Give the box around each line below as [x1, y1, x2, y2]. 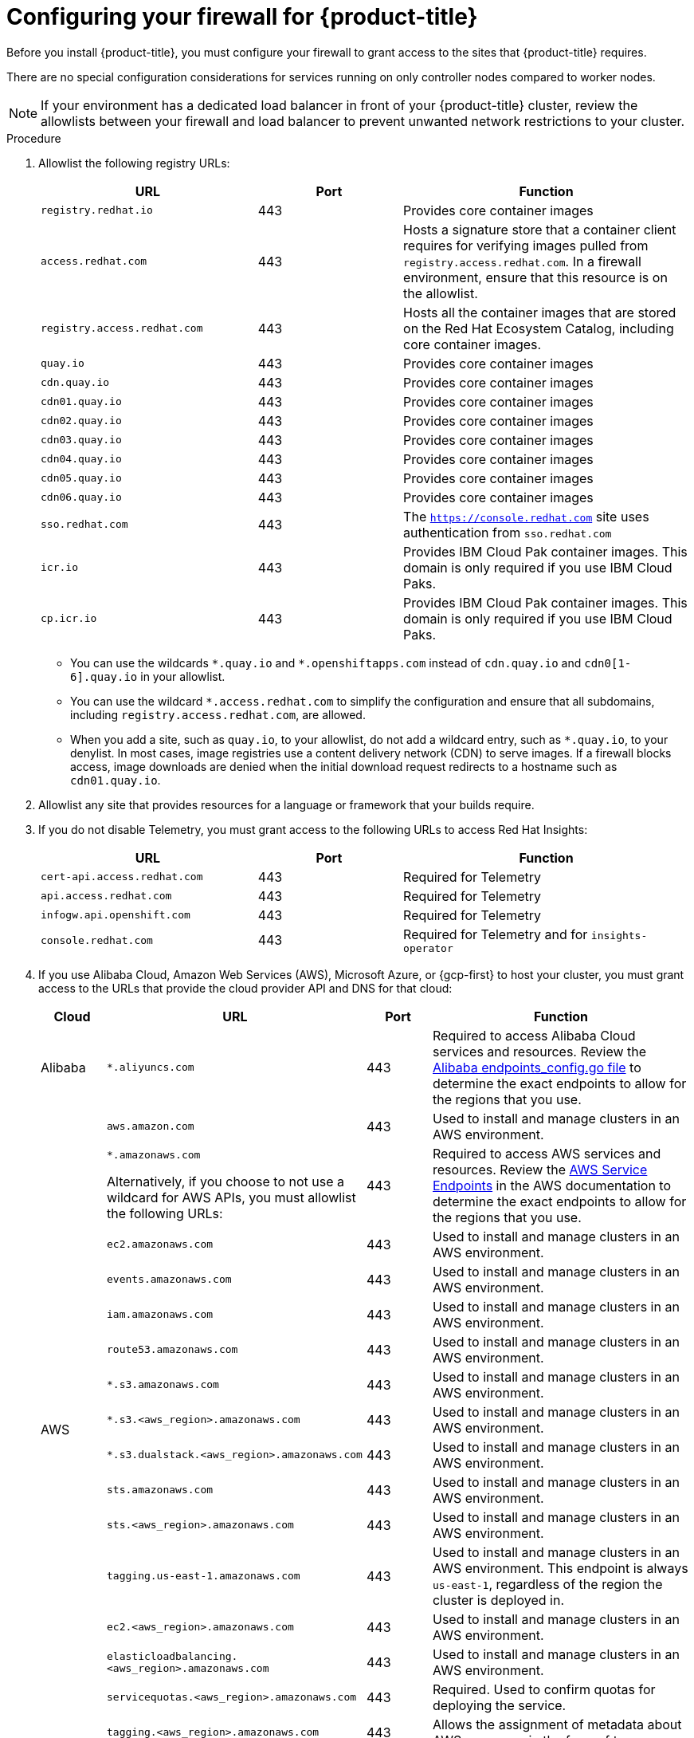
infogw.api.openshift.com [41, 909, 190, 922]
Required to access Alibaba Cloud [433, 1027, 636, 1044]
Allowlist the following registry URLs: [38, 155, 230, 170]
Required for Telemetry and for [403, 926, 588, 942]
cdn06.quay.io [41, 491, 122, 504]
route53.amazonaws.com [107, 1343, 238, 1356]
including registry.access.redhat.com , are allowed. [70, 707, 366, 722]
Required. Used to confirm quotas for [433, 1681, 656, 1697]
